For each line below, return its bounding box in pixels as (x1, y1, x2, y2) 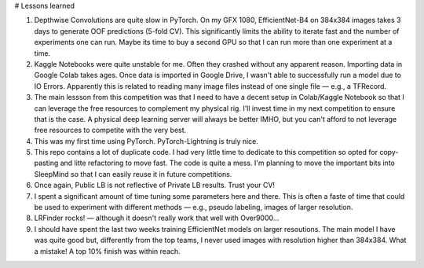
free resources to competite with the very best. (34, 126, 187, 135)
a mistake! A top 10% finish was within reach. (34, 246, 181, 255)
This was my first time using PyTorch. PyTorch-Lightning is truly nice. (34, 136, 259, 145)
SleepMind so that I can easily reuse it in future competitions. (34, 169, 232, 178)
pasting (34, 158, 59, 168)
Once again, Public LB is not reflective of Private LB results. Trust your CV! (34, 181, 275, 190)
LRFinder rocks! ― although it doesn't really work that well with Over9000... (34, 213, 280, 223)
